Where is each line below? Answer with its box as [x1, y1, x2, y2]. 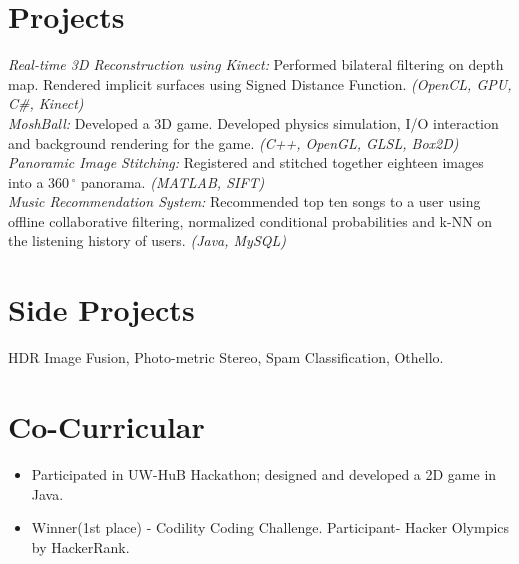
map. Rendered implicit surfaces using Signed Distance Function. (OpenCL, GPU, [8, 73, 512, 94]
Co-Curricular [8, 405, 205, 446]
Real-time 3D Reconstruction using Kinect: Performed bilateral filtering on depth [8, 54, 504, 75]
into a [8, 171, 44, 192]
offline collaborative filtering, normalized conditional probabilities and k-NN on [8, 210, 493, 231]
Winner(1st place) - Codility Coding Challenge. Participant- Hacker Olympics [31, 517, 510, 538]
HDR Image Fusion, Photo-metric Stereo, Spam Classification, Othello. [8, 347, 444, 368]
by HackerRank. [31, 536, 130, 557]
